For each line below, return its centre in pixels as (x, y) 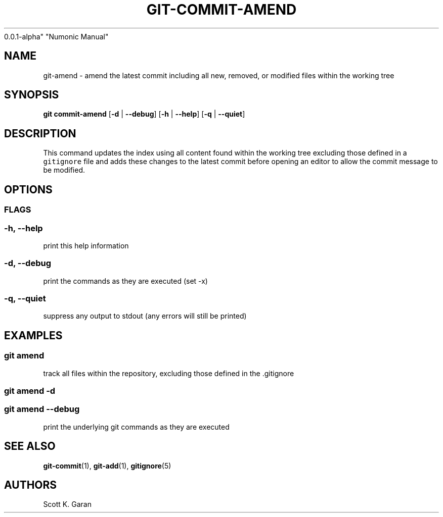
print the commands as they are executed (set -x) (125, 281)
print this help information (86, 245)
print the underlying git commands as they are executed (136, 427)
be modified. (64, 170)
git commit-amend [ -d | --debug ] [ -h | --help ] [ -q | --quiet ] (144, 114)
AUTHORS (31, 485)
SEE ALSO (30, 446)
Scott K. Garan (67, 504)
